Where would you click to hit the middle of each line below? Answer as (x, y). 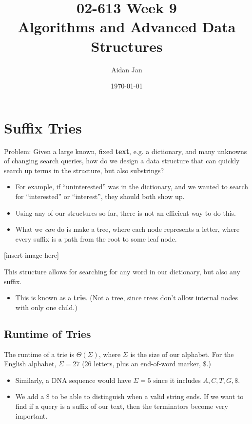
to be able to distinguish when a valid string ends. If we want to (148, 396)
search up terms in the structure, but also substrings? (84, 170)
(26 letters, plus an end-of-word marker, (141, 364)
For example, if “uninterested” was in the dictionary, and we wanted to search (132, 187)
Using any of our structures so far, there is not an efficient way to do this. (126, 212)
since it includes (177, 380)
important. (31, 415)
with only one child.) (46, 307)
